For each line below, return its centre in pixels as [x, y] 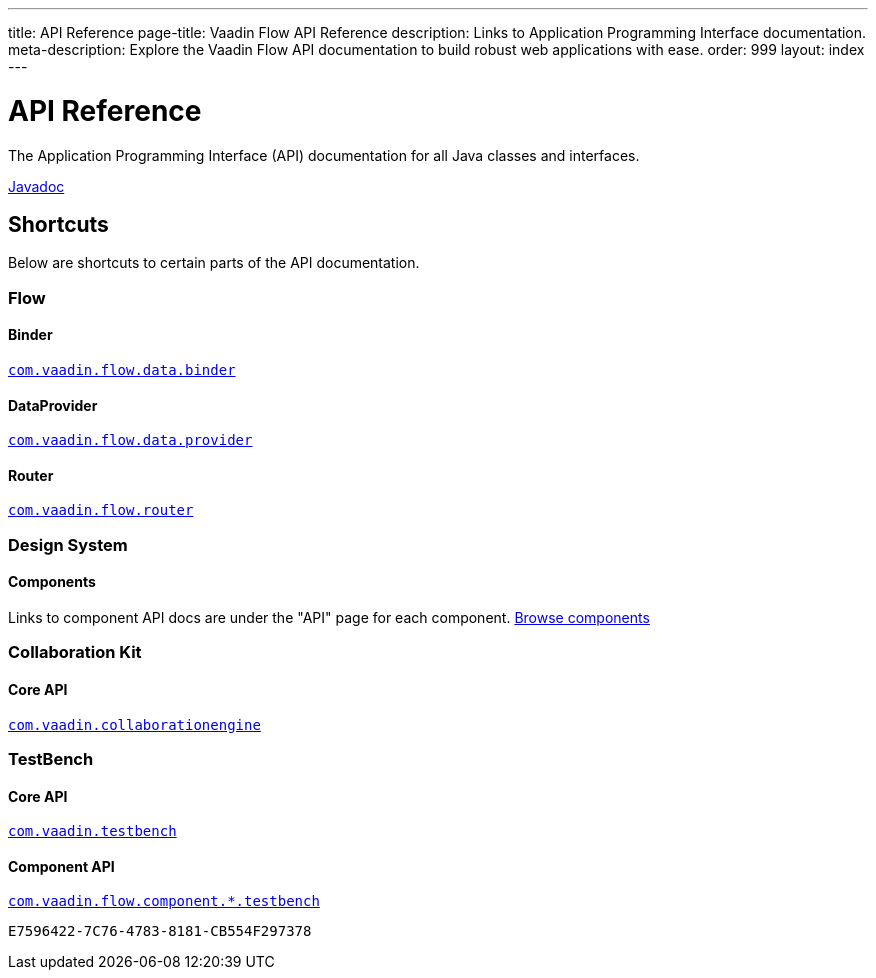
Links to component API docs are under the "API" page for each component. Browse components [329, 617]
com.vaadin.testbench [92, 831]
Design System [68, 544]
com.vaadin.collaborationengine [134, 724]
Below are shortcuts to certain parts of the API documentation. [214, 263]
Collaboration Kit [75, 652]
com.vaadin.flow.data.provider [130, 440]
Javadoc [36, 186]
